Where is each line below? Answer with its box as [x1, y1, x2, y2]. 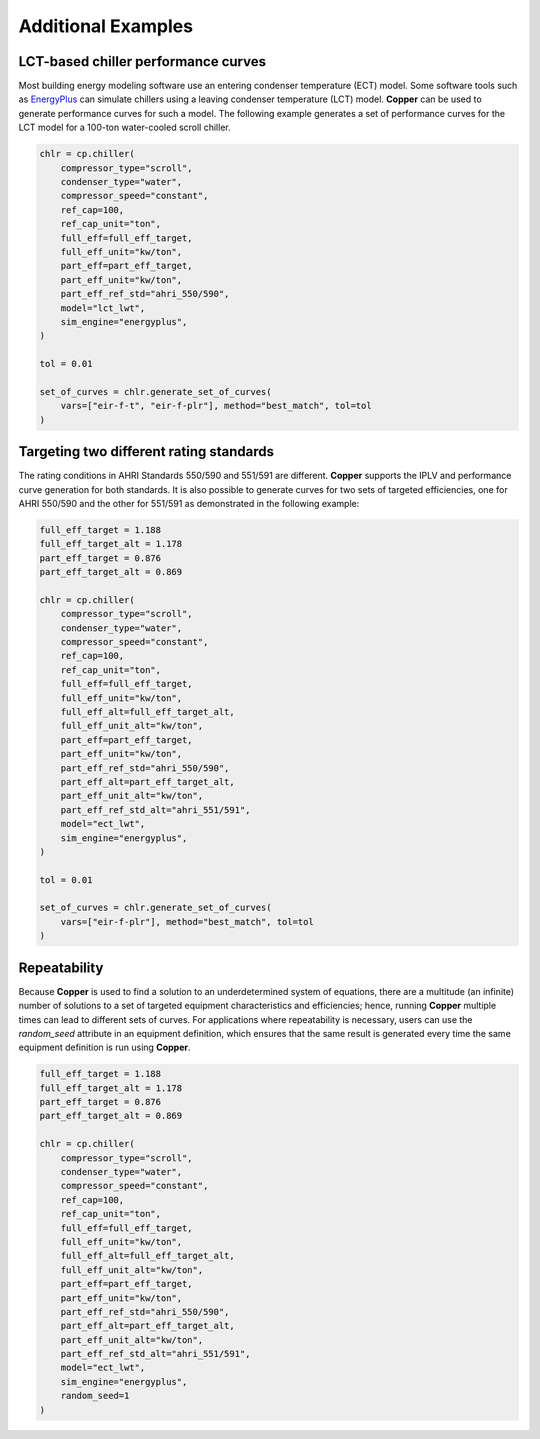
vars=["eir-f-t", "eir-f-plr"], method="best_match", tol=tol [60, 400, 372, 412]
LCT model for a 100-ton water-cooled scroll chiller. [18, 121, 231, 134]
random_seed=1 [60, 1390, 130, 1402]
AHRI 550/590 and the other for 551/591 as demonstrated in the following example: [18, 497, 360, 509]
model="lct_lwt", [60, 302, 146, 314]
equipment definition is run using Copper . [18, 1041, 191, 1054]
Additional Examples [18, 15, 194, 37]
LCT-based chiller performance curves [18, 53, 267, 70]
